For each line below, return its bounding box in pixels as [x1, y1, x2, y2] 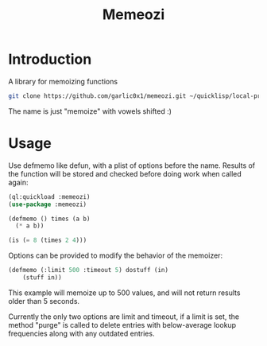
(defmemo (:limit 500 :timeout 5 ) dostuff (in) [8, 266, 169, 274]
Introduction [8, 50, 92, 68]
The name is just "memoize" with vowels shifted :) [8, 106, 172, 116]
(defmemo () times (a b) [8, 215, 91, 223]
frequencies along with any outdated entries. [8, 329, 155, 338]
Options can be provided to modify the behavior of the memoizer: [8, 251, 223, 260]
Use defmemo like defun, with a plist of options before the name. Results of [8, 161, 256, 170]
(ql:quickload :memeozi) [8, 192, 91, 200]
